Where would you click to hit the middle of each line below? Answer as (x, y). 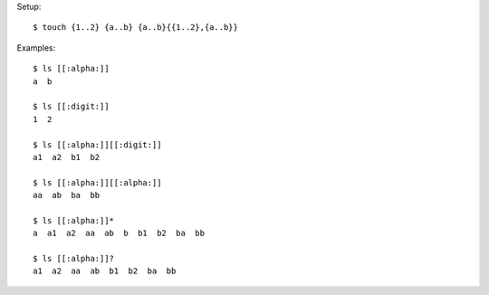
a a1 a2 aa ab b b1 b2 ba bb (119, 233)
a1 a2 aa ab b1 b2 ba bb (105, 271)
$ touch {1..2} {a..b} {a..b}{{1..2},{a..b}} (136, 28)
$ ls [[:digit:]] (71, 107)
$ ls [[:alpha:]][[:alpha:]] (97, 182)
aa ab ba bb (67, 195)
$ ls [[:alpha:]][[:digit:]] (97, 144)
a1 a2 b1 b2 (67, 157)
